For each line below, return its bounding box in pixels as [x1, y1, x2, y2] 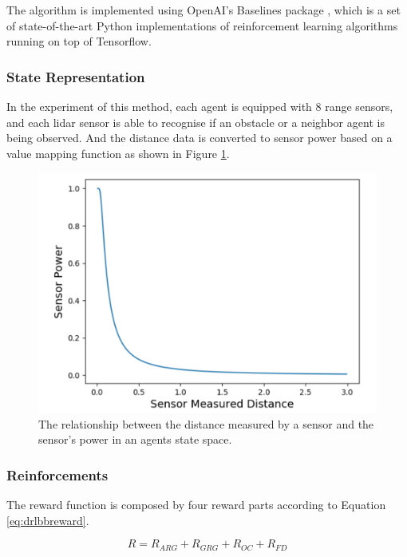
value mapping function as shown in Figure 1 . [6, 144, 230, 161]
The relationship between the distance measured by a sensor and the [38, 415, 374, 432]
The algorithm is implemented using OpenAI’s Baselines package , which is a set [6, 2, 401, 18]
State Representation [6, 66, 145, 86]
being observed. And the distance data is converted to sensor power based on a [6, 129, 393, 146]
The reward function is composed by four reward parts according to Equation [6, 496, 386, 513]
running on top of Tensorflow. [6, 33, 152, 49]
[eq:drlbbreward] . [6, 512, 89, 528]
